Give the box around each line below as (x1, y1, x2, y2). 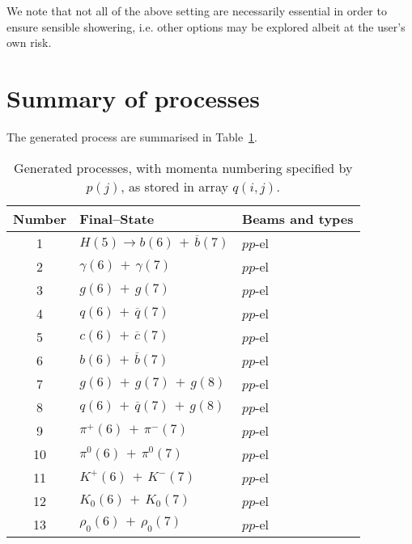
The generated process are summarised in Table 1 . (6, 128, 258, 145)
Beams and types (242, 209, 354, 228)
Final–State (79, 209, 155, 228)
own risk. (6, 34, 52, 51)
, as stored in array (121, 176, 228, 196)
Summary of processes (6, 81, 260, 114)
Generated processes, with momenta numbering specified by (14, 158, 353, 177)
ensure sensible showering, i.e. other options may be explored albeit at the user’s (6, 18, 406, 35)
